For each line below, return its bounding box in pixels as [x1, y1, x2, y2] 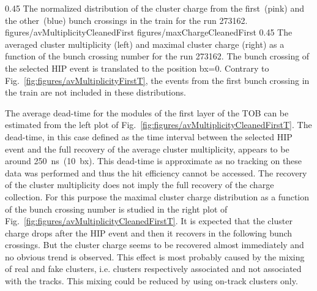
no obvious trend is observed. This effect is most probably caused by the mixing [5, 250, 305, 263]
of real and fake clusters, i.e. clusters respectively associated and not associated [5, 262, 302, 275]
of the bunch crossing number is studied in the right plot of [5, 202, 228, 215]
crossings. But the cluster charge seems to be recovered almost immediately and [5, 238, 304, 251]
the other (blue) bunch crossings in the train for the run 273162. [5, 13, 248, 26]
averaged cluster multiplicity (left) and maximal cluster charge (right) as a [5, 37, 285, 50]
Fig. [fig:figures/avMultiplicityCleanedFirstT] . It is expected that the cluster [5, 214, 293, 227]
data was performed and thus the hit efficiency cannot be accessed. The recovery [5, 166, 307, 179]
